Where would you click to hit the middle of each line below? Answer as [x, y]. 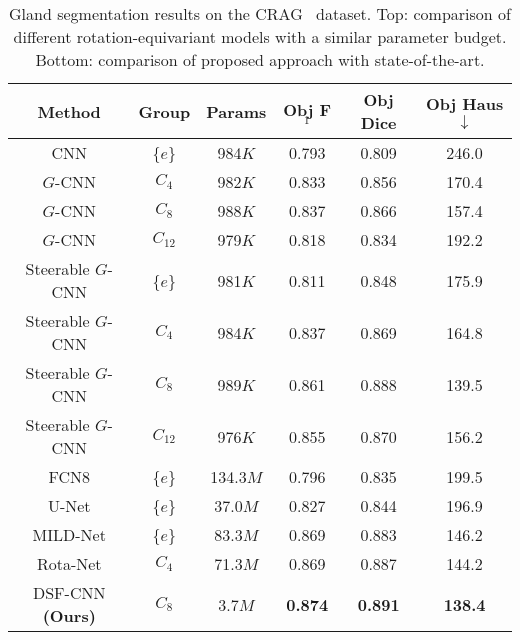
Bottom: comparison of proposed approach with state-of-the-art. [260, 59]
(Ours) [69, 615]
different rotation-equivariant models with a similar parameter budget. [260, 36]
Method [69, 111]
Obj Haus [465, 103]
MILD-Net [69, 534]
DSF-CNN [69, 592]
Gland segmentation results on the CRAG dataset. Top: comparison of [260, 13]
